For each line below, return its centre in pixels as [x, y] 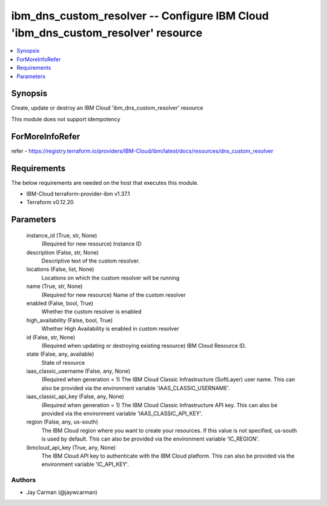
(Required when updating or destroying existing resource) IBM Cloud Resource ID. [144, 345]
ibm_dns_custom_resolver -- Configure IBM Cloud [140, 16]
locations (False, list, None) [60, 269]
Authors [24, 480]
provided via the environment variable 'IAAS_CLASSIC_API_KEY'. [122, 414]
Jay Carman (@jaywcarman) [62, 492]
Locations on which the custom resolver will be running [111, 278]
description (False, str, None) [63, 252]
